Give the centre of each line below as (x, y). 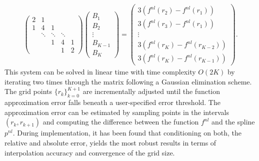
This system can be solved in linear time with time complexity (100, 72)
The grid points (28, 91)
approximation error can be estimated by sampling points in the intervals (117, 112)
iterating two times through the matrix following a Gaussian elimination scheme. (128, 81)
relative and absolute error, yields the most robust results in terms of (110, 143)
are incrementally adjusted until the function (151, 91)
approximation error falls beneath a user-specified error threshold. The (112, 102)
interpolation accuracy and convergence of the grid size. (90, 152)
